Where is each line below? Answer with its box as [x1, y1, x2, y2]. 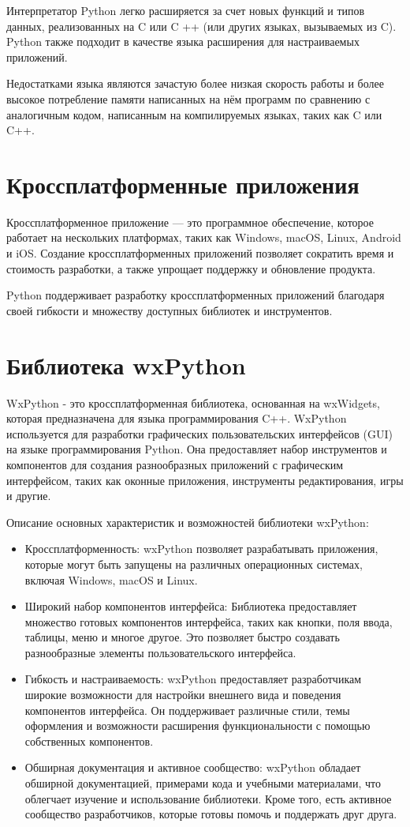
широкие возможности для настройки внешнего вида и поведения [24, 686, 341, 703]
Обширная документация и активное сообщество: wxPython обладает [24, 759, 361, 776]
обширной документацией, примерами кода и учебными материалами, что [24, 775, 381, 791]
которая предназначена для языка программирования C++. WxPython [6, 410, 347, 427]
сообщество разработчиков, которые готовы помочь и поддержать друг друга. [24, 806, 397, 822]
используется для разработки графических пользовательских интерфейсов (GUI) [6, 425, 393, 442]
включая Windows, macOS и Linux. [24, 571, 198, 588]
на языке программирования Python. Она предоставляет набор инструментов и [6, 441, 387, 457]
